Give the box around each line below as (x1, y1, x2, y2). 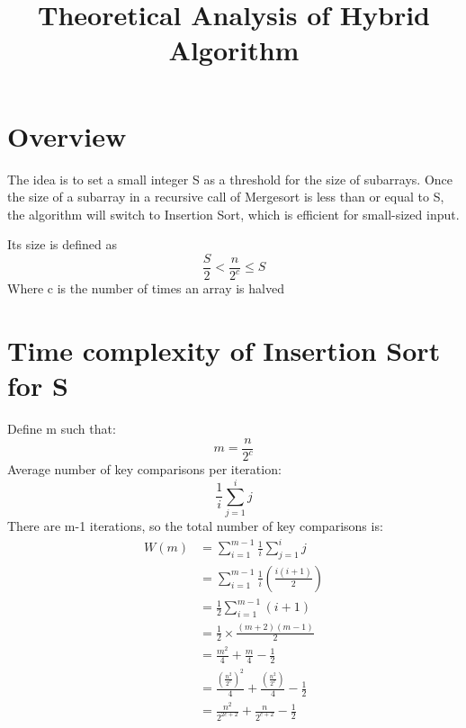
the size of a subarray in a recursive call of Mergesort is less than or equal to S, (7, 187, 444, 206)
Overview (7, 117, 127, 154)
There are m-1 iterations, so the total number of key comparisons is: (7, 516, 383, 535)
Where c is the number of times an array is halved (7, 279, 284, 298)
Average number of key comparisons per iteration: (7, 460, 282, 479)
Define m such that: (7, 419, 116, 438)
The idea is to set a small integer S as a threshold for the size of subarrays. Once (7, 169, 453, 188)
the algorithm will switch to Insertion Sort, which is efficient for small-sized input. (7, 204, 460, 223)
